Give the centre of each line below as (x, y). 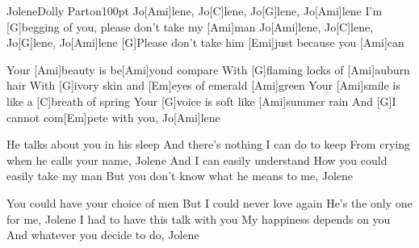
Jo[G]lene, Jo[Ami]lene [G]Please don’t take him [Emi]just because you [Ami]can (205, 42)
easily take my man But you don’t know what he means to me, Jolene (180, 176)
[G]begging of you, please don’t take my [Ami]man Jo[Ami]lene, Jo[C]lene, (190, 26)
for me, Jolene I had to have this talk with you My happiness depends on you (199, 219)
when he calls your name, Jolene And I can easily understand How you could (197, 160)
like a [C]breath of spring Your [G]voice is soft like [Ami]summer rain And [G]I (201, 101)
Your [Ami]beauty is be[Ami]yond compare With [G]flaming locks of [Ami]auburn (208, 69)
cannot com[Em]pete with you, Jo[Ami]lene (113, 117)
